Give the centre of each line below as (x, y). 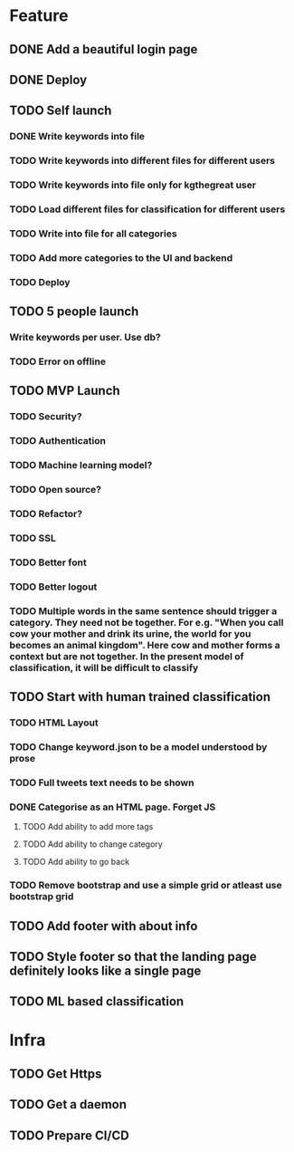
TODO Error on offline (58, 361)
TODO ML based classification (97, 1002)
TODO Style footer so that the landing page (133, 956)
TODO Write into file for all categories (94, 234)
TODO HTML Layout (54, 723)
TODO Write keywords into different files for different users (142, 161)
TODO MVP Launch (65, 391)
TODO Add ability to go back (76, 862)
